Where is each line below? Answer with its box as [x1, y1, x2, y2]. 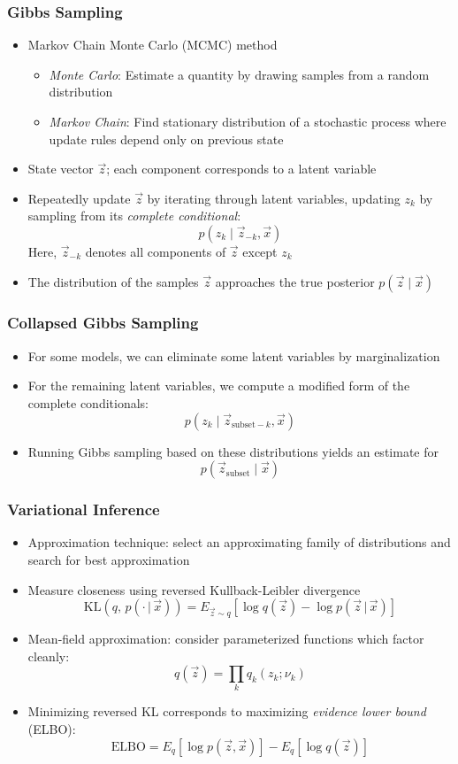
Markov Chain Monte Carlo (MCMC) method [27, 35, 278, 54]
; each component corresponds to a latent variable [106, 159, 377, 178]
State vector [27, 159, 94, 178]
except [242, 242, 278, 260]
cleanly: [27, 646, 70, 665]
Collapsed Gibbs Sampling [7, 312, 199, 334]
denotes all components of [85, 242, 226, 260]
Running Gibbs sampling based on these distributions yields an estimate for [27, 442, 439, 460]
